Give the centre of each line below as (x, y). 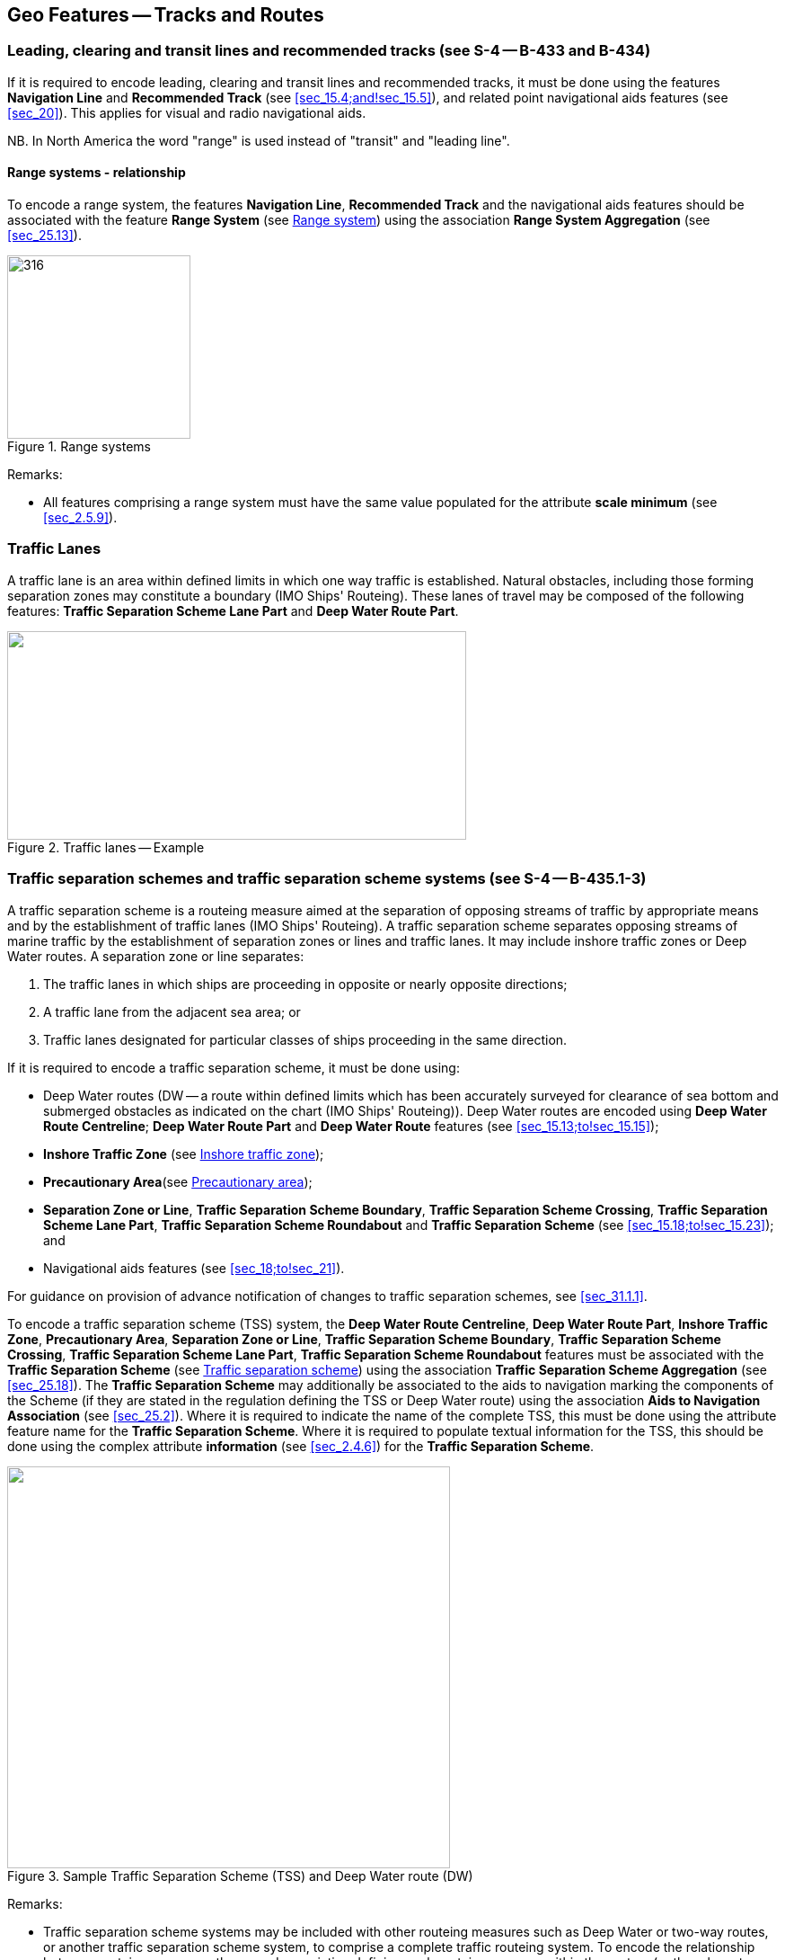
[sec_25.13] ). (44, 236)
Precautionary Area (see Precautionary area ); (178, 1181)
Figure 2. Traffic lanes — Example (106, 847)
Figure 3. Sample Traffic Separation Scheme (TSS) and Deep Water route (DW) (240, 1875)
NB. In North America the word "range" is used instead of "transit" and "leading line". (259, 140)
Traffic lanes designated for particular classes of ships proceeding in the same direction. (305, 1039)
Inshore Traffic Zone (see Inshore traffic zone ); (184, 1154)
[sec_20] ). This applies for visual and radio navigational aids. (187, 112)
